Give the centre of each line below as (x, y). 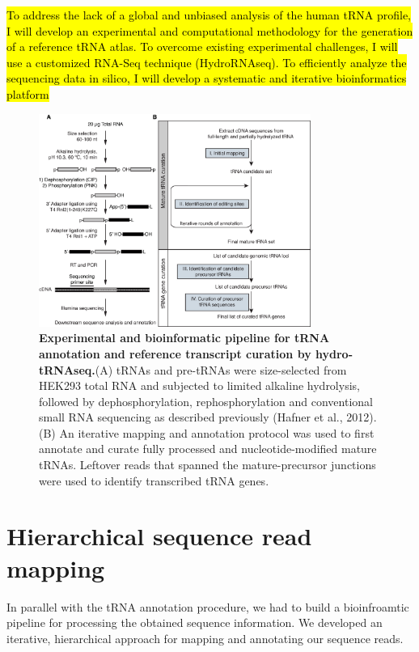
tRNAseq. (67, 369)
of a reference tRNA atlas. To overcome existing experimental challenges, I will (202, 47)
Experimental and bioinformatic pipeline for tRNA (184, 338)
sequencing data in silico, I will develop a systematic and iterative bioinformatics (207, 78)
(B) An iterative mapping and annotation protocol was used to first (207, 432)
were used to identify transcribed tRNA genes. (154, 480)
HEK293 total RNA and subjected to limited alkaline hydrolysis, (199, 385)
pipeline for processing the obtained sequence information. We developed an (195, 622)
